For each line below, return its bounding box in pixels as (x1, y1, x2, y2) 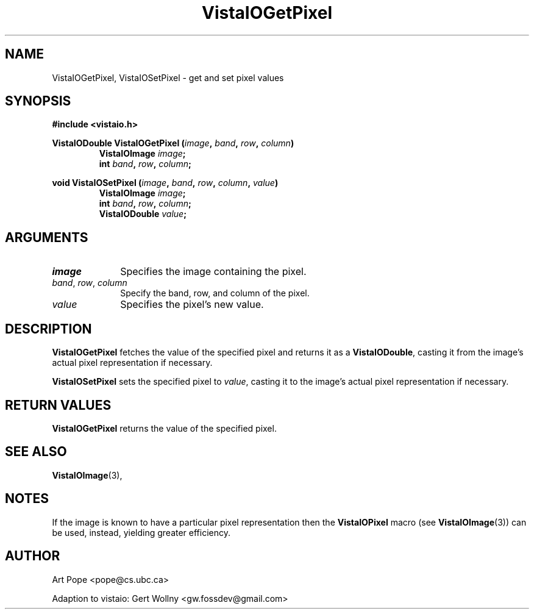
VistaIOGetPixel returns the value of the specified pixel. (52, 423, 277, 434)
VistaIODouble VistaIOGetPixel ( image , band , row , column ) (52, 138, 294, 149)
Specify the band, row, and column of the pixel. (120, 288, 310, 299)
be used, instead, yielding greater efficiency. (52, 527, 231, 538)
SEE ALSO (5, 444, 67, 460)
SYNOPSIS (5, 93, 71, 109)
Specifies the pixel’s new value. (120, 298, 264, 311)
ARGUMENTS (5, 229, 88, 245)
